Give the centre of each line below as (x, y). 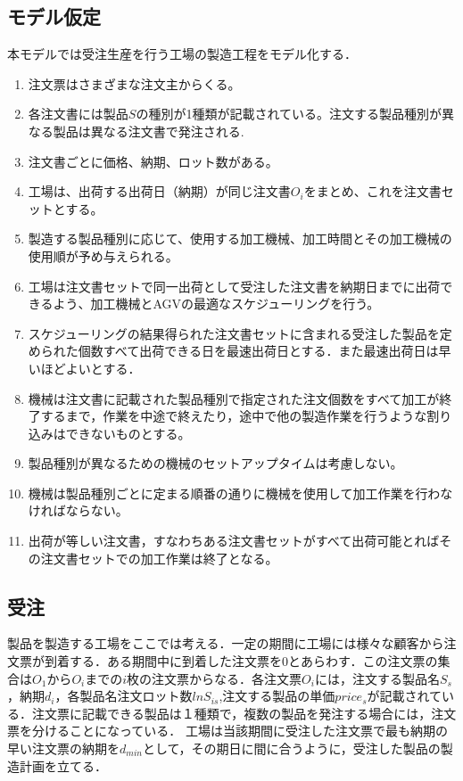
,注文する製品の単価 (277, 696)
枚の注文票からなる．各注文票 (215, 678)
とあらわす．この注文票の (363, 661)
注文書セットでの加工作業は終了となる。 (159, 558)
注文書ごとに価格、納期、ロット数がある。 (153, 161)
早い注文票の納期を (63, 748)
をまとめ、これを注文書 (372, 191)
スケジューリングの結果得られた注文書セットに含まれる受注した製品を (234, 333)
